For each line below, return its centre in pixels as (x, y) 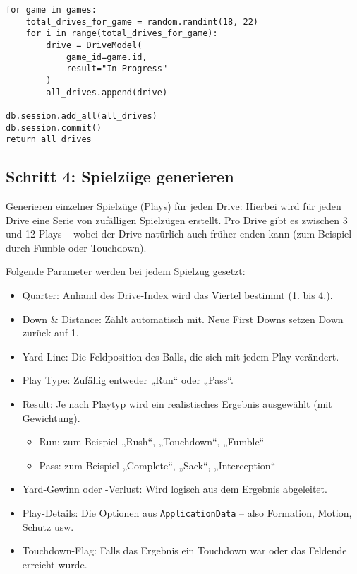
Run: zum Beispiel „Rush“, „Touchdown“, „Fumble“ (152, 441)
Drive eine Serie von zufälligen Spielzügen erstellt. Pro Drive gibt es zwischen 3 (177, 219)
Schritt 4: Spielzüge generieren (120, 176)
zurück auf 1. (50, 333)
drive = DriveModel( (94, 45)
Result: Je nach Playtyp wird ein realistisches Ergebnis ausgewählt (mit (177, 404)
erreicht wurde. (55, 564)
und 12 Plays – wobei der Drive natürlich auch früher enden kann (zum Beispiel (179, 234)
